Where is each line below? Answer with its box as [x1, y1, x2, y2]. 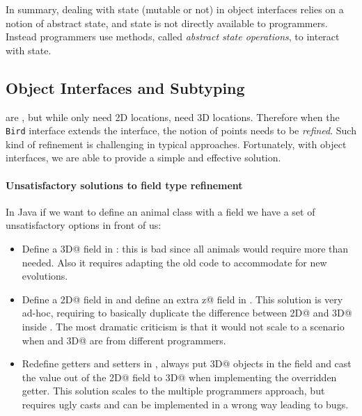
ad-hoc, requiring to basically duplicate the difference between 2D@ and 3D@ [22, 305, 352, 320]
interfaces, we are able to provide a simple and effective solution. [6, 150, 281, 165]
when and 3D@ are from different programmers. [22, 333, 226, 347]
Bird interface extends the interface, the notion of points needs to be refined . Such [6, 123, 356, 138]
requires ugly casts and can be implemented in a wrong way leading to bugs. [22, 397, 349, 411]
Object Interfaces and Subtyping [6, 77, 245, 98]
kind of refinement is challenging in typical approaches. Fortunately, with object [6, 136, 347, 151]
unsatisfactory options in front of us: [6, 218, 162, 232]
